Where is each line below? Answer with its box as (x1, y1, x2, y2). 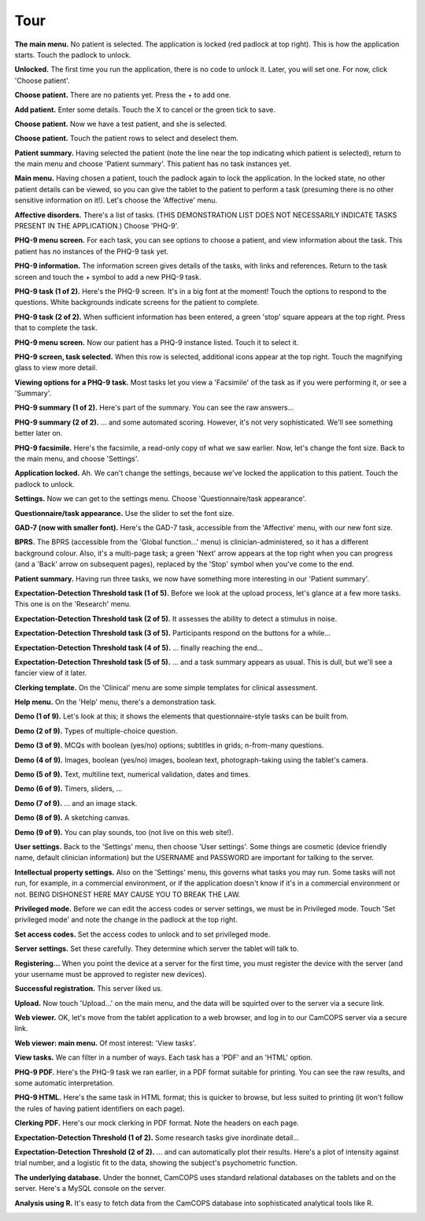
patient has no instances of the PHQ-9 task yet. (14, 247, 169, 256)
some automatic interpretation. (14, 1078, 114, 1088)
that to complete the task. (14, 323, 98, 332)
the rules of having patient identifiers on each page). (14, 1104, 185, 1113)
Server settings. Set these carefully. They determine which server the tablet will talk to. (14, 944, 299, 953)
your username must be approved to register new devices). (14, 969, 207, 978)
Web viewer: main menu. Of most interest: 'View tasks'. (14, 1038, 197, 1048)
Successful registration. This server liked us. (14, 984, 163, 993)
